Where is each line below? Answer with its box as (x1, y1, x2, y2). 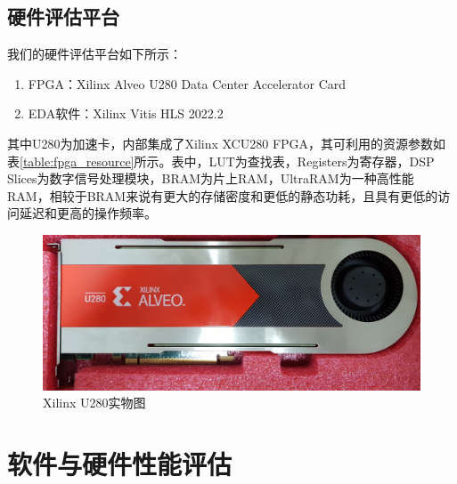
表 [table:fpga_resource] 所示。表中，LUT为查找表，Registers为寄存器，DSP (7, 151, 435, 170)
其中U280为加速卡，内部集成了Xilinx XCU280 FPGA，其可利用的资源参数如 (7, 133, 446, 152)
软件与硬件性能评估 (7, 446, 233, 482)
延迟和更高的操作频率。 (19, 204, 157, 222)
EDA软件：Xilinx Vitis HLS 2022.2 (28, 104, 224, 123)
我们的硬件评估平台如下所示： (7, 44, 182, 63)
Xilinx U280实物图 (43, 393, 146, 412)
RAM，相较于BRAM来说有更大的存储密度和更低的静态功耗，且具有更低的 (7, 186, 438, 205)
